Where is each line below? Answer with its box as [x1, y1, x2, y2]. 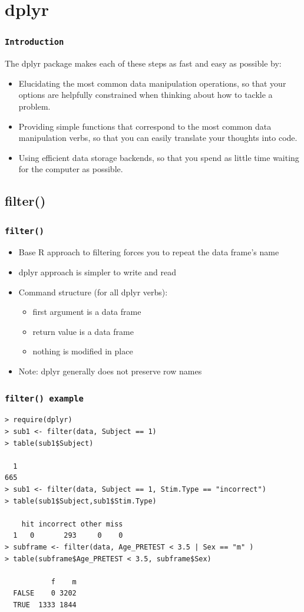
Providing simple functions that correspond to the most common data [18, 120, 272, 132]
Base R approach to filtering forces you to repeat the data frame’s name [18, 246, 279, 258]
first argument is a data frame [32, 305, 141, 318]
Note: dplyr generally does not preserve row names [18, 365, 202, 377]
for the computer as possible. [18, 163, 123, 175]
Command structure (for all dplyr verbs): [18, 285, 168, 298]
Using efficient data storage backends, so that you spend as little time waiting [18, 151, 299, 163]
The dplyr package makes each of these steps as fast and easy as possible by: [5, 57, 282, 70]
